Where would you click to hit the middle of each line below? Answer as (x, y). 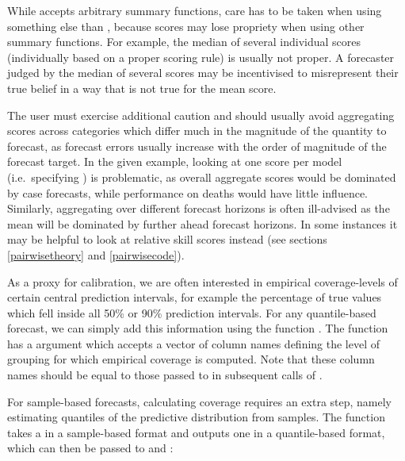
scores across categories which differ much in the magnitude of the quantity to (197, 131)
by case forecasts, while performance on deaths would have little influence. (188, 192)
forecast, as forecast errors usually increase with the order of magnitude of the (197, 146)
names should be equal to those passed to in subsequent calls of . (165, 375)
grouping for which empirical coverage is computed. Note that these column (191, 359)
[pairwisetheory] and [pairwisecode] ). (96, 254)
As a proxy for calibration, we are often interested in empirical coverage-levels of (202, 281)
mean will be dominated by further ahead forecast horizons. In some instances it (202, 223)
